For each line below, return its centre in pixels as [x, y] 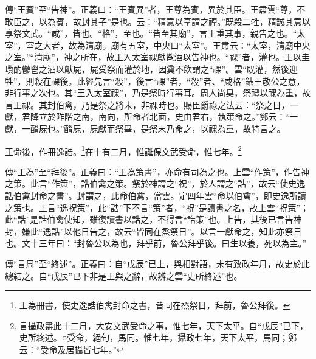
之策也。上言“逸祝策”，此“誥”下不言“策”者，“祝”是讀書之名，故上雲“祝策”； [157, 207]
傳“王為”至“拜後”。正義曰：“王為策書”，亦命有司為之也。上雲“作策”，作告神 [157, 171]
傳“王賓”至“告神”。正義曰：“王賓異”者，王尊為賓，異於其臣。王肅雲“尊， [151, 9]
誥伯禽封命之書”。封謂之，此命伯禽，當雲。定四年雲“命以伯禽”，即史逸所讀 [156, 195]
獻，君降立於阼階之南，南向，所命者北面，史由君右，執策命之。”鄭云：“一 [152, 117]
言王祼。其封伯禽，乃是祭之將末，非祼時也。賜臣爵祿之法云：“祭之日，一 [152, 104]
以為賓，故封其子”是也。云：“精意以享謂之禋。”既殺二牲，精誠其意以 [174, 21]
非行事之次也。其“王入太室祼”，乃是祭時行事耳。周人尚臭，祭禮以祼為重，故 [158, 93]
